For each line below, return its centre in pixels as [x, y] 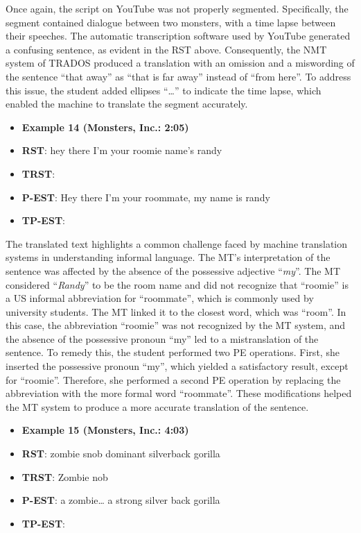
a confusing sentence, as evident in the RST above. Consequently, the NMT [166, 49]
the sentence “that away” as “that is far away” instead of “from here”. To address [178, 76]
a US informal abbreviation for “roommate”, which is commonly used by [160, 298]
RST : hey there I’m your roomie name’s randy [122, 150]
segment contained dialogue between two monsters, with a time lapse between [171, 22]
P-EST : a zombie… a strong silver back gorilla [121, 500]
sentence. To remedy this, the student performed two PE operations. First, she [173, 352]
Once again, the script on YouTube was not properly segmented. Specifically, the [177, 8]
